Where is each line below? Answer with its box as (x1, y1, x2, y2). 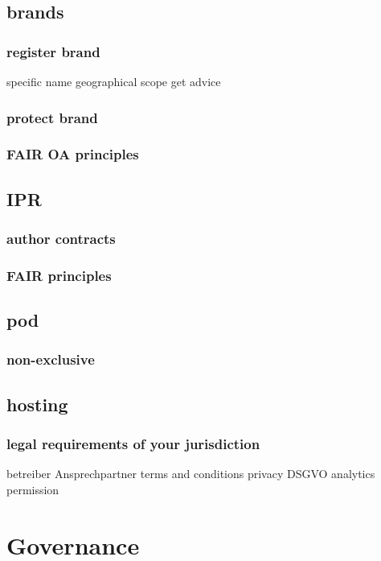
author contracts (6, 228, 116, 248)
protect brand (6, 107, 98, 127)
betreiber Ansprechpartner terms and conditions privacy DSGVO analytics (6, 465, 375, 482)
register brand (6, 41, 100, 61)
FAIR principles (6, 265, 112, 285)
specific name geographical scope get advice (6, 73, 221, 89)
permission (6, 481, 59, 497)
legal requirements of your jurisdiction (6, 434, 260, 454)
